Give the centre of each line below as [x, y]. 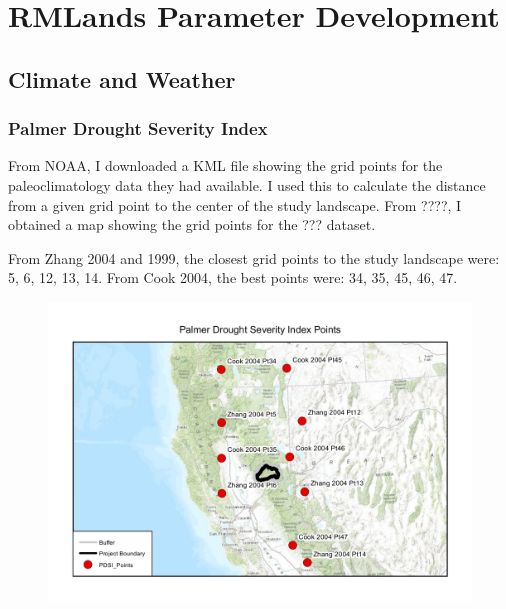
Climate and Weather [122, 78]
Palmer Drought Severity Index [138, 128]
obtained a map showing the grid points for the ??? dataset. [192, 224]
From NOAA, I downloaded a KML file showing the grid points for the [225, 165]
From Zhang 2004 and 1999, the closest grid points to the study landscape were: [254, 257]
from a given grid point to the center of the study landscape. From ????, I [235, 204]
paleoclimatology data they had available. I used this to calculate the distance [247, 184]
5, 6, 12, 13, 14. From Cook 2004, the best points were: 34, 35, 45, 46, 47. [233, 277]
